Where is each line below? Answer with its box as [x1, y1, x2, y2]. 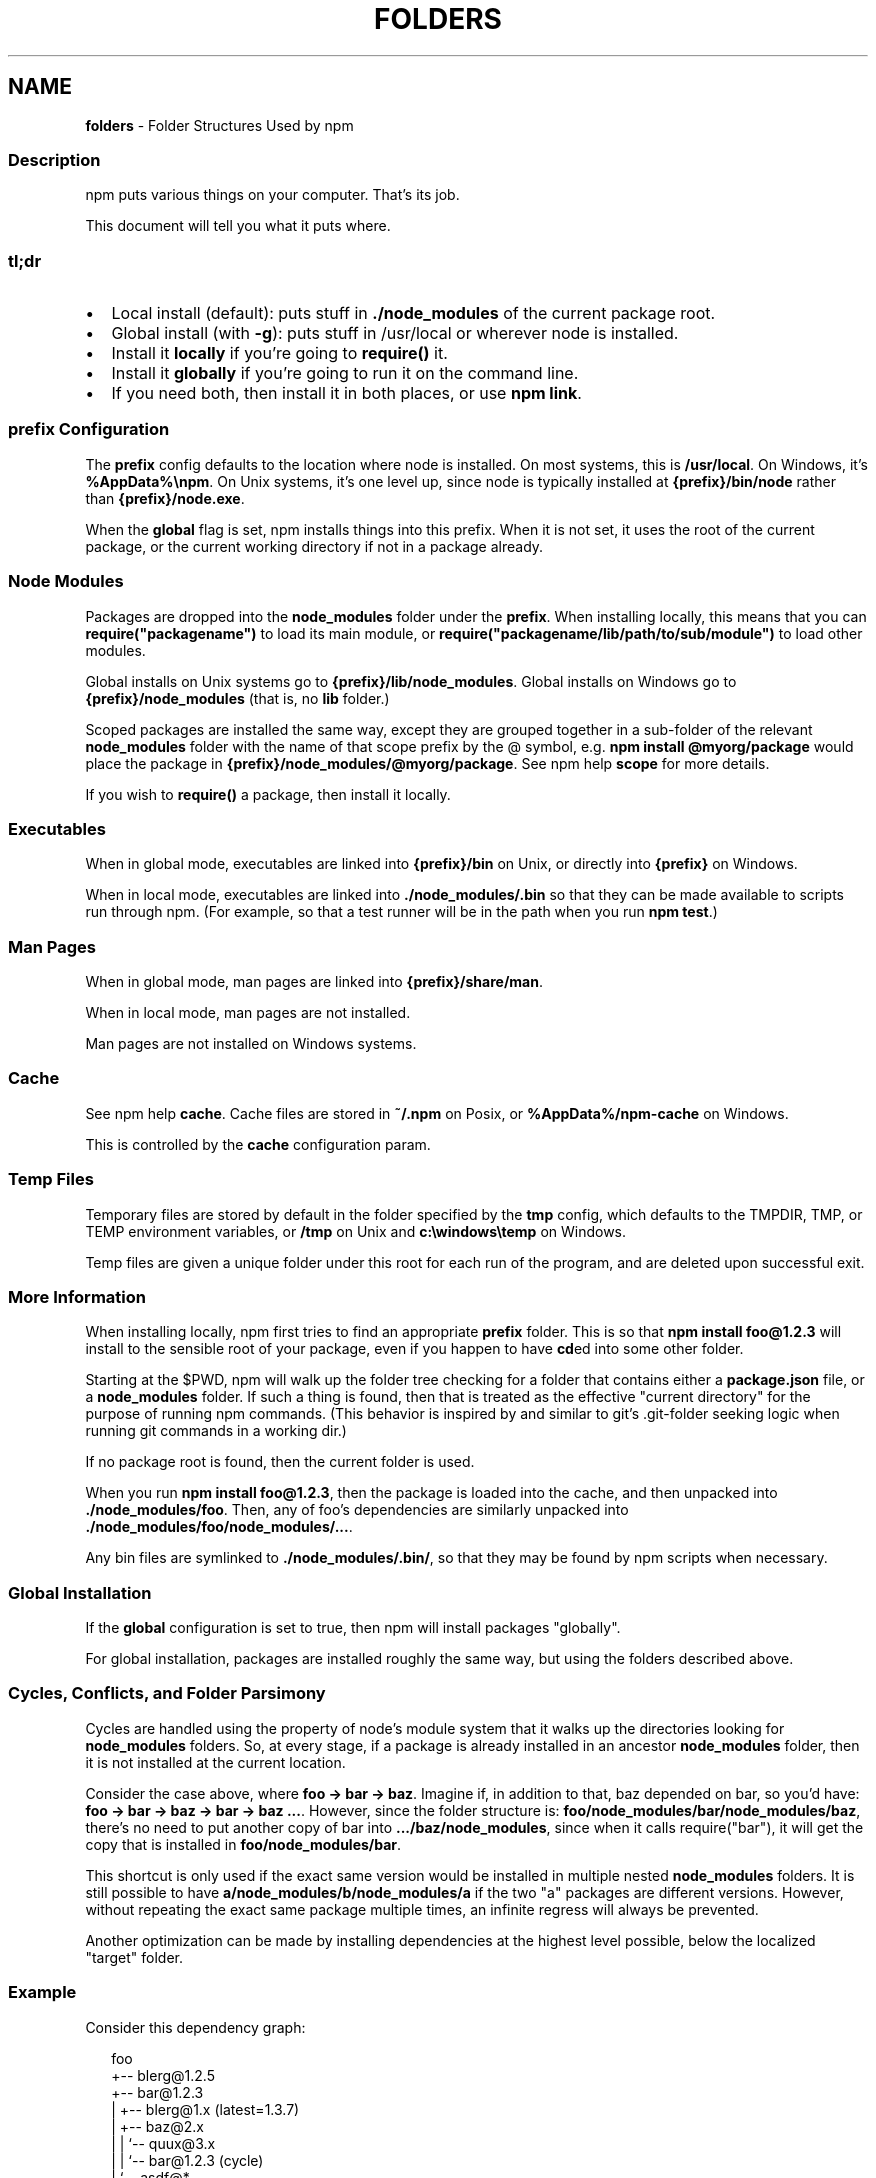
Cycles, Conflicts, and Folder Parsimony [8, 1683, 326, 1704]
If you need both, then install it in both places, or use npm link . [111, 383, 582, 404]
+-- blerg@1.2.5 [111, 2066, 215, 2084]
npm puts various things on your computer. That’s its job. [85, 186, 460, 204]
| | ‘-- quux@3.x [111, 2134, 216, 2152]
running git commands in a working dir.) [85, 1422, 347, 1440]
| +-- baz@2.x [111, 2117, 204, 2135]
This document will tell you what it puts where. [85, 217, 391, 235]
